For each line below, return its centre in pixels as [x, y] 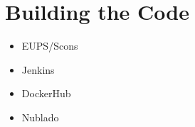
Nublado [40, 117]
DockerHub [46, 93]
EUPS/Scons [50, 46]
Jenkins [38, 69]
